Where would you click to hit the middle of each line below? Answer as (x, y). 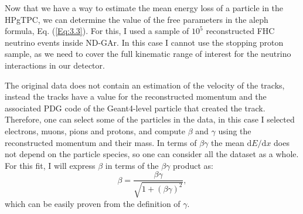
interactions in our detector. (55, 65)
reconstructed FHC (240, 31)
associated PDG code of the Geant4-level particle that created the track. (135, 108)
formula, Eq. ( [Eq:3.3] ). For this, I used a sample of (97, 31)
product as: (193, 165)
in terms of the (132, 165)
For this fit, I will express (50, 165)
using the (235, 130)
